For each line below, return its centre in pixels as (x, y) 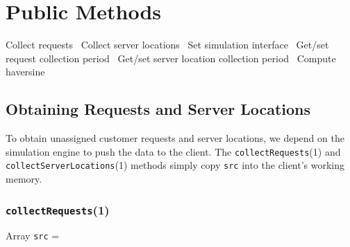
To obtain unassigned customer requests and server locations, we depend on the (175, 138)
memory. (24, 179)
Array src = (33, 236)
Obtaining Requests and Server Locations (158, 109)
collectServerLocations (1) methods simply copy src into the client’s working (175, 165)
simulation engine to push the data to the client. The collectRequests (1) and (173, 151)
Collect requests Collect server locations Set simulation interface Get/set (167, 45)
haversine (25, 72)
